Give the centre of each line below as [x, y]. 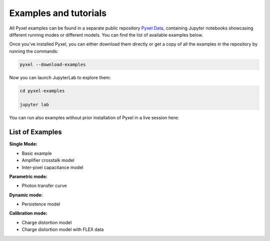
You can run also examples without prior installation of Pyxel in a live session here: [94, 118]
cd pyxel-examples [42, 91]
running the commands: [34, 51]
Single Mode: [23, 144]
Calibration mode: [28, 213]
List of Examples [35, 132]
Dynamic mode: [26, 195]
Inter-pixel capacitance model [52, 167]
